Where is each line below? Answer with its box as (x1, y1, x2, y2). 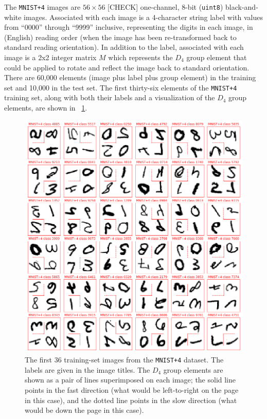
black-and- (225, 2, 258, 12)
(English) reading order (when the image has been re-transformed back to (4, 31, 237, 42)
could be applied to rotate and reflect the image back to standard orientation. (4, 62, 250, 72)
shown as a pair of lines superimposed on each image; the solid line (25, 374, 236, 385)
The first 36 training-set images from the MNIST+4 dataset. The (25, 354, 224, 365)
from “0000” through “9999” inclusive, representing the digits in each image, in (4, 22, 253, 32)
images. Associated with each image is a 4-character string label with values (24, 11, 263, 22)
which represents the (108, 52, 173, 63)
